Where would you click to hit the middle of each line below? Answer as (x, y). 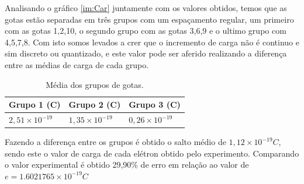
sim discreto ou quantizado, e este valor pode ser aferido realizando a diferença (146, 53)
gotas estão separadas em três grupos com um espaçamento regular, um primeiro (149, 19)
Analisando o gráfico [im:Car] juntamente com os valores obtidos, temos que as (146, 8)
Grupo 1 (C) (35, 105)
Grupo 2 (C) (95, 105)
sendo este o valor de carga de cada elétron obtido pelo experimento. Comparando (152, 153)
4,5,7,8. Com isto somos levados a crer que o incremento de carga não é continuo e (152, 42)
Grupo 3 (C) (155, 105)
